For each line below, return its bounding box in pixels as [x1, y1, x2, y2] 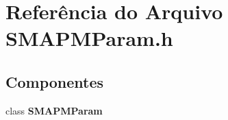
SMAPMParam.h [5, 24, 173, 52]
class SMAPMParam [5, 103, 103, 117]
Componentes [5, 71, 104, 92]
